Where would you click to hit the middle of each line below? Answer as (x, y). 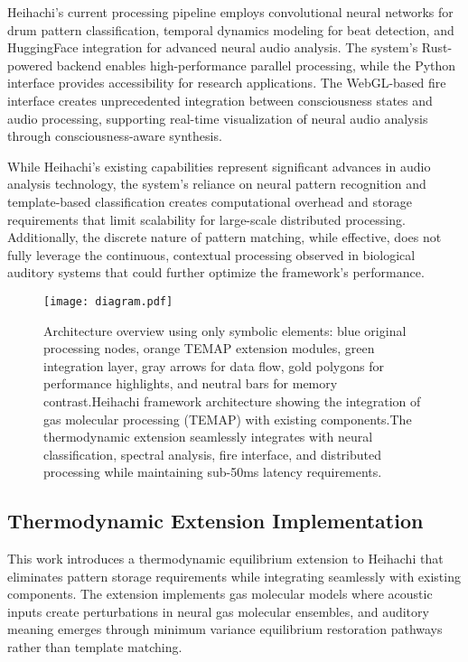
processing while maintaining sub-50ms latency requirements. (213, 472)
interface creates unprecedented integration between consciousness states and (220, 100)
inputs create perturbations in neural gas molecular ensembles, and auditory (218, 611)
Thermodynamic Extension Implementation (215, 521)
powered (30, 65)
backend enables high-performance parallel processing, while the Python (256, 65)
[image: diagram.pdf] (108, 301)
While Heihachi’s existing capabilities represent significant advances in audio (219, 166)
